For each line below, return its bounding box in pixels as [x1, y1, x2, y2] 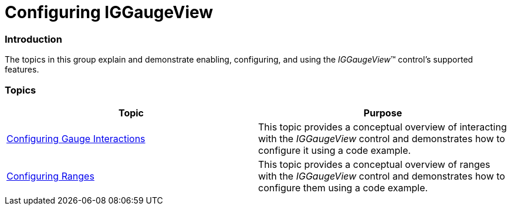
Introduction [5, 33, 62, 45]
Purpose [363, 106, 402, 119]
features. [5, 64, 39, 75]
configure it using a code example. [258, 144, 411, 156]
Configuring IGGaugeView [5, 2, 214, 22]
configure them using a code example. [258, 181, 428, 194]
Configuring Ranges [6, 170, 94, 182]
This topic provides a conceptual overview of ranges [258, 158, 490, 170]
